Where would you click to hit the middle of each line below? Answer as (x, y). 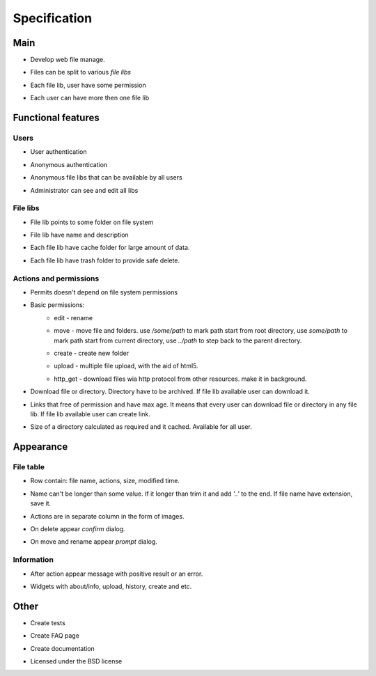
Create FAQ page (55, 636)
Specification (53, 18)
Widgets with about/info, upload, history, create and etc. (111, 586)
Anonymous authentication (69, 164)
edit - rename (73, 317)
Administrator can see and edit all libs (84, 190)
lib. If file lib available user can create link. (91, 414)
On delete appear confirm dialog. (78, 529)
